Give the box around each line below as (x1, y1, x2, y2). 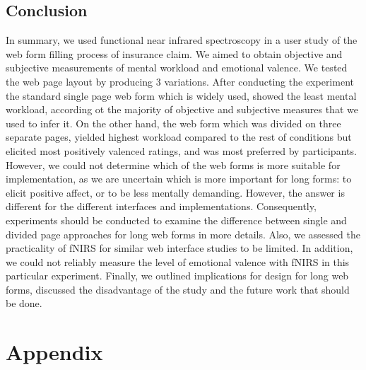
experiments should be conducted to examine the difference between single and (6, 212, 347, 227)
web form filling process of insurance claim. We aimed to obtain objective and (6, 46, 343, 61)
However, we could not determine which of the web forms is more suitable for (6, 157, 341, 172)
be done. (6, 296, 42, 311)
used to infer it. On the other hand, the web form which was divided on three (6, 115, 341, 130)
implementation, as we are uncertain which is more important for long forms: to (6, 171, 352, 186)
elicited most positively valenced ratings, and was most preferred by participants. (6, 143, 357, 158)
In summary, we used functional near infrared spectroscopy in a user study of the (6, 33, 358, 47)
